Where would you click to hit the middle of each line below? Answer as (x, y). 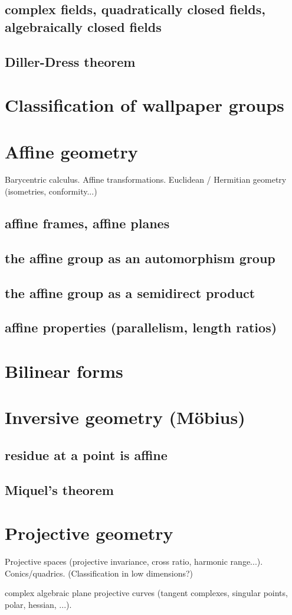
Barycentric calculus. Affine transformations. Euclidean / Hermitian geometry (146, 179)
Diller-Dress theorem (70, 61)
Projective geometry (89, 533)
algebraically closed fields (83, 26)
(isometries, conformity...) (51, 191)
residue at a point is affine (86, 454)
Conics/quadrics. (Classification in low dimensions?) (99, 573)
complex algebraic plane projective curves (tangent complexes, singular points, (146, 593)
